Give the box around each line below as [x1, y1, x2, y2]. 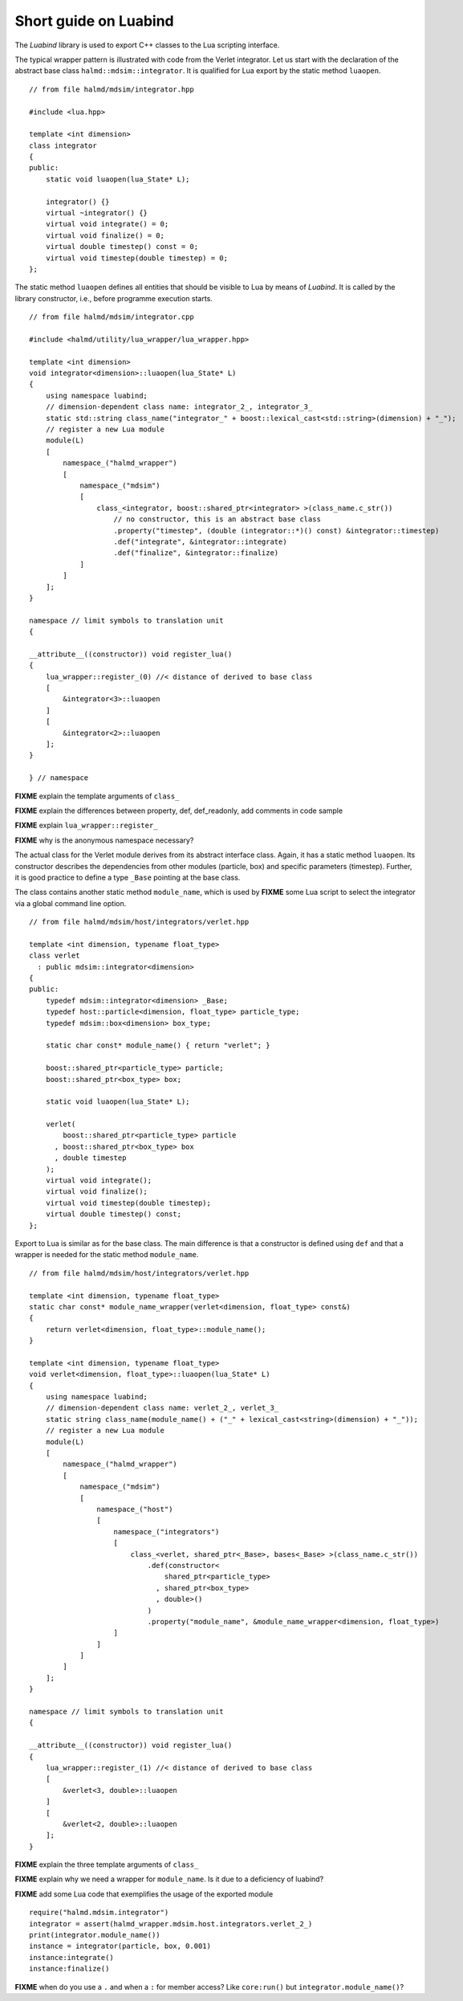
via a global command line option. [14, 898, 127, 908]
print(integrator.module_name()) [29, 1930, 160, 1940]
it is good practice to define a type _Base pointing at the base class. [14, 872, 241, 882]
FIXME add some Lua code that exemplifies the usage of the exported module [14, 1889, 274, 1899]
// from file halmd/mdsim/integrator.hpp [29, 84, 194, 94]
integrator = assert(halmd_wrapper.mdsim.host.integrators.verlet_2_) [29, 1919, 313, 1928]
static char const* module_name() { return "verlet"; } [45, 1041, 270, 1050]
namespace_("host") [96, 1505, 173, 1513]
